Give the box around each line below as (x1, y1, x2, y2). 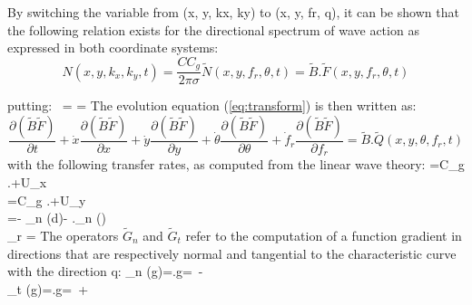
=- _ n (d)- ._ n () (7, 208, 106, 227)
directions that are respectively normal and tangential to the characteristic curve (7, 243, 457, 262)
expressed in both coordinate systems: (7, 38, 219, 57)
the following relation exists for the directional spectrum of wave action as (7, 20, 419, 39)
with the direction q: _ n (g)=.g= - (7, 262, 203, 281)
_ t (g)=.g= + (7, 279, 89, 298)
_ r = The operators (7, 225, 119, 244)
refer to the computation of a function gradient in (185, 225, 462, 244)
